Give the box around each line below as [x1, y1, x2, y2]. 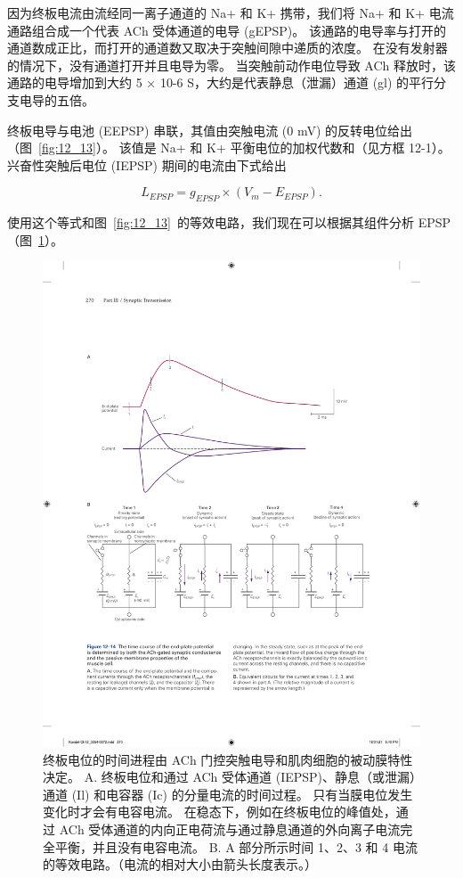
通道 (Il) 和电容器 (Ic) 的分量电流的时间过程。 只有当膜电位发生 [43, 784, 413, 803]
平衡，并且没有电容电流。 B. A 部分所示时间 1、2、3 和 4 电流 [54, 837, 418, 856]
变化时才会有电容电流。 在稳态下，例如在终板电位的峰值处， [43, 802, 396, 821]
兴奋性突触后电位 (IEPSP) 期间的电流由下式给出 [7, 155, 287, 174]
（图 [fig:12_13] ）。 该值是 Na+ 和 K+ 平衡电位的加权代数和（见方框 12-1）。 [7, 138, 451, 157]
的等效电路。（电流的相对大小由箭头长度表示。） [43, 855, 317, 874]
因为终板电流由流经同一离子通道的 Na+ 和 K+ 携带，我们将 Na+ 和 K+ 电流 [7, 4, 454, 21]
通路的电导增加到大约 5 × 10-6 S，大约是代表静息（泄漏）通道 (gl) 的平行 [7, 73, 435, 92]
